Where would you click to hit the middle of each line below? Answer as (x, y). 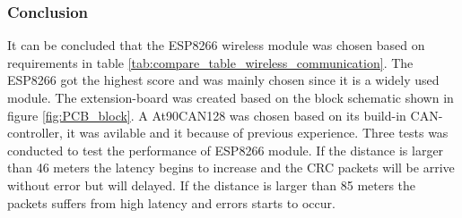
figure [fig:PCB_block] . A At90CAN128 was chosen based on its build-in (207, 115)
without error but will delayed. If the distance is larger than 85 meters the (212, 184)
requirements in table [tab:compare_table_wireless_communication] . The (210, 62)
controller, (35, 133)
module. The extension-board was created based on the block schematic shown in (231, 97)
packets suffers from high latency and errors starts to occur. (171, 202)
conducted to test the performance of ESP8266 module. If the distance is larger (226, 150)
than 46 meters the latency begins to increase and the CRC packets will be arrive (231, 168)
